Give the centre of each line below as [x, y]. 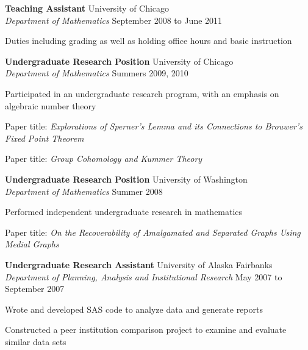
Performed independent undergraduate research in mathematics [124, 212]
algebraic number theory [51, 105]
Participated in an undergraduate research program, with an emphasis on [142, 93]
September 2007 [35, 289]
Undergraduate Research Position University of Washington [126, 179]
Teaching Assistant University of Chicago [87, 8]
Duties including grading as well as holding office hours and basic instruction [149, 41]
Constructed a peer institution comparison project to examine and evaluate [146, 330]
